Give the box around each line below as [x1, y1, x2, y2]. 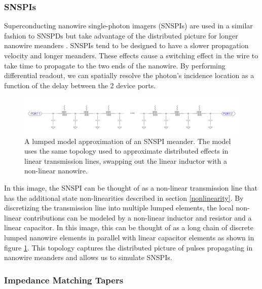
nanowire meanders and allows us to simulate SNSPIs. [4, 252, 172, 263]
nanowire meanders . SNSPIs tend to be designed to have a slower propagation [4, 40, 249, 51]
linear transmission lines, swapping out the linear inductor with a [24, 155, 227, 166]
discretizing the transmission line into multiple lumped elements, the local [4, 202, 234, 213]
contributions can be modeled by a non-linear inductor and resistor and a [23, 212, 252, 223]
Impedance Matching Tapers [4, 273, 124, 286]
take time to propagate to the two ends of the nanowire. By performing [4, 60, 226, 70]
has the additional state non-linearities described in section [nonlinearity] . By [4, 192, 244, 203]
